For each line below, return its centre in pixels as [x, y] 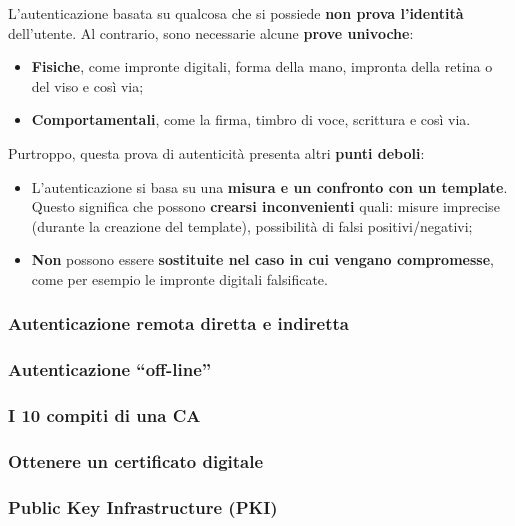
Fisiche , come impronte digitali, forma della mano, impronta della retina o [262, 66]
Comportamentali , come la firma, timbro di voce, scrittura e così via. [251, 119]
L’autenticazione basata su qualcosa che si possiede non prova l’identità [236, 13]
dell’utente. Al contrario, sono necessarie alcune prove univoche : [211, 32]
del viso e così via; [87, 85]
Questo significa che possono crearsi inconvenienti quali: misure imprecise [265, 206]
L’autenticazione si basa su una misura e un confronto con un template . [269, 186]
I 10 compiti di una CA [104, 415]
